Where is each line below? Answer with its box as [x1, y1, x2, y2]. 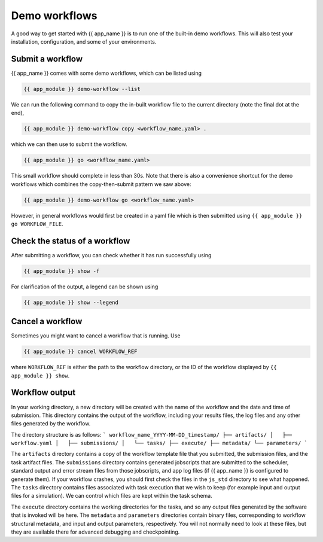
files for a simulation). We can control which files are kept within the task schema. [11, 492, 212, 500]
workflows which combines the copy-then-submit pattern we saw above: [11, 180, 191, 188]
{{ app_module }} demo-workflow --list [23, 86, 141, 92]
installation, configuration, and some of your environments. [11, 38, 157, 45]
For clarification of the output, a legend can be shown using [11, 283, 159, 290]
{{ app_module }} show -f [23, 267, 100, 275]
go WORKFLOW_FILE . [11, 220, 63, 227]
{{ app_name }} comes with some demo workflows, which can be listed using [11, 69, 202, 77]
